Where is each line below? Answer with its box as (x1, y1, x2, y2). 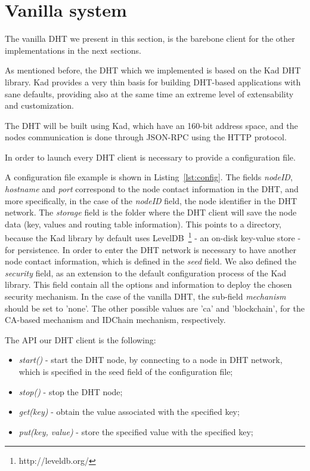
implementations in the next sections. (5, 44, 141, 56)
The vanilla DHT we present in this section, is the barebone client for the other (5, 32, 295, 45)
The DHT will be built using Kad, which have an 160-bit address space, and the (5, 119, 298, 131)
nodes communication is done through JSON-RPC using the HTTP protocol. (5, 131, 287, 143)
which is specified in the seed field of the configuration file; (18, 365, 233, 378)
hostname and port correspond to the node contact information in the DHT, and (5, 183, 299, 195)
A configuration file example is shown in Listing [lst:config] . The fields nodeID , (5, 171, 293, 183)
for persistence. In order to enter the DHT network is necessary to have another (5, 243, 296, 255)
